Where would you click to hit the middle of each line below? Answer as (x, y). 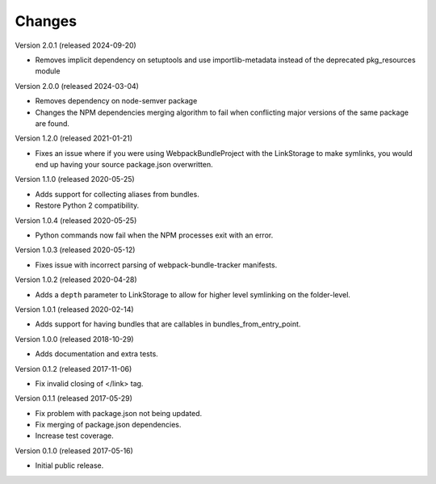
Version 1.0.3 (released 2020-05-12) (75, 250)
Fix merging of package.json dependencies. (108, 425)
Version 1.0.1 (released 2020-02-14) (74, 309)
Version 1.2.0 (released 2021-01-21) (74, 138)
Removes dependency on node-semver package (116, 101)
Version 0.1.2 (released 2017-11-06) (73, 368)
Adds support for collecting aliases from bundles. (117, 194)
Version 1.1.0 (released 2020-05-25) (75, 179)
